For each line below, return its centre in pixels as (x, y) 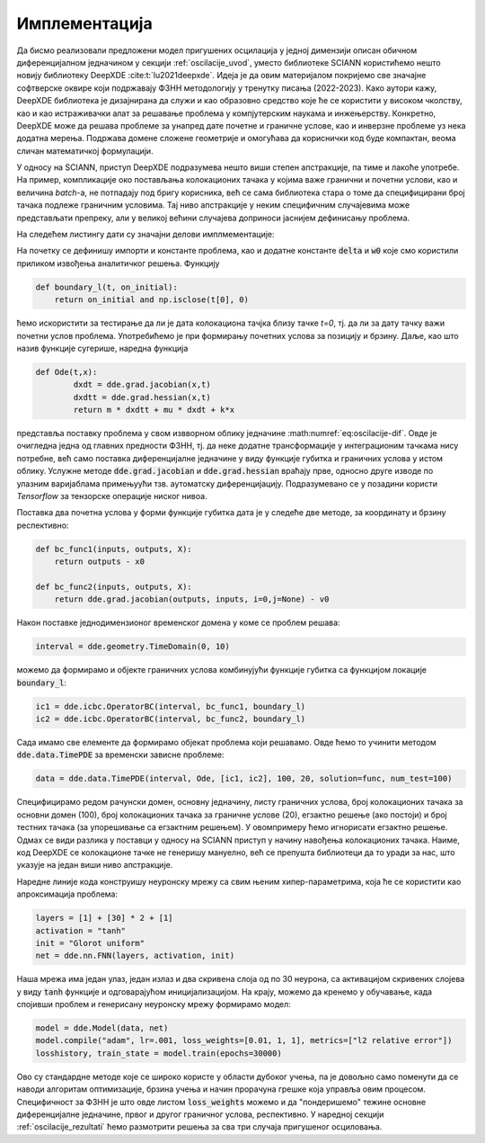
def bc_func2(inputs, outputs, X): (114, 586)
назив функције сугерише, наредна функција (102, 348)
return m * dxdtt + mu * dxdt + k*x (154, 410)
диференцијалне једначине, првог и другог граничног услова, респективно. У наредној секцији (200, 1114)
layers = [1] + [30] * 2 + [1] (105, 918)
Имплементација (84, 23)
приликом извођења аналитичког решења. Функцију (118, 263)
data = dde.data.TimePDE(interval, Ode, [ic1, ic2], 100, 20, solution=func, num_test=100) (244, 779)
